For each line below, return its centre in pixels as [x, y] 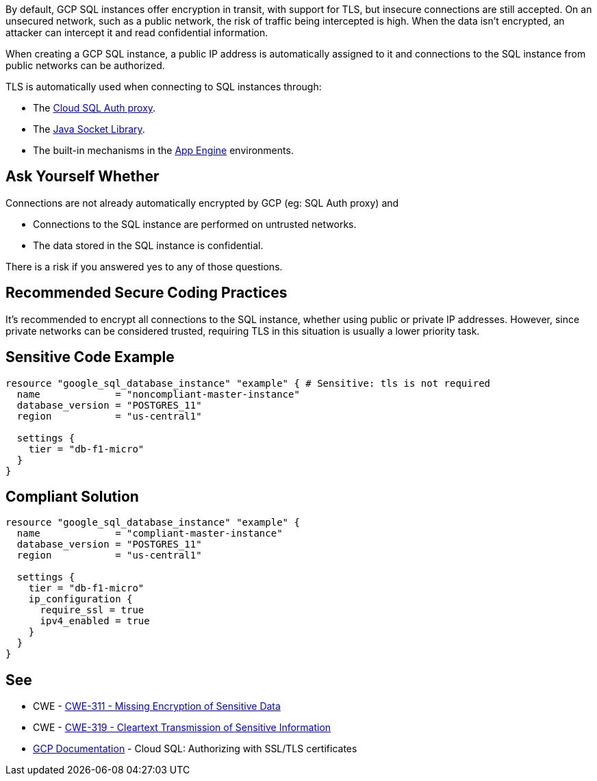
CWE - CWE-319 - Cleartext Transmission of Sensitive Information [182, 728]
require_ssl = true [92, 610]
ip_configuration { [80, 599]
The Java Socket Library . [89, 129]
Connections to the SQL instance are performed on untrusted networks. [195, 224]
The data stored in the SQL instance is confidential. [148, 245]
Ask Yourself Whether [82, 177]
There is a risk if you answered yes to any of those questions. [144, 266]
